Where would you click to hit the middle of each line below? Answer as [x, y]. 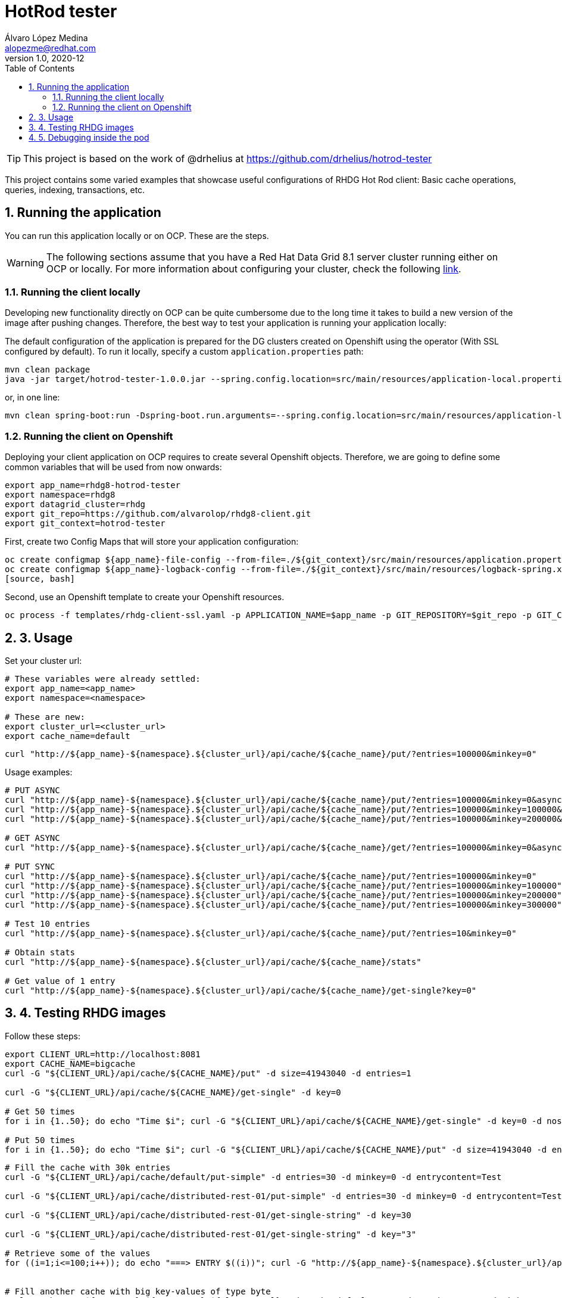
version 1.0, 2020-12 [45, 58]
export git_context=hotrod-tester [85, 524]
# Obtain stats [40, 952]
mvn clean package [48, 370]
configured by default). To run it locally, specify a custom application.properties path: [184, 352]
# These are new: [45, 717]
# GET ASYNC [32, 838]
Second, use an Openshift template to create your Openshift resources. [145, 597]
